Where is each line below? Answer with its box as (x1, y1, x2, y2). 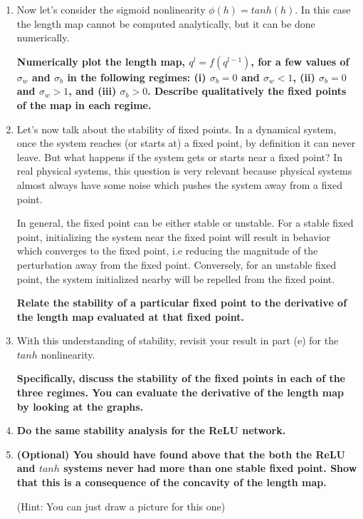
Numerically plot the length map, (16, 53, 186, 68)
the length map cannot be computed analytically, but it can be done (16, 16, 315, 31)
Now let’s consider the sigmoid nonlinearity (16, 2, 206, 16)
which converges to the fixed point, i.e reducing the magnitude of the (16, 243, 318, 258)
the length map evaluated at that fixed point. (16, 309, 245, 324)
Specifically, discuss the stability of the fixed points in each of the (16, 371, 345, 386)
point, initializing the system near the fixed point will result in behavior (16, 229, 331, 244)
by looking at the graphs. (16, 399, 144, 413)
